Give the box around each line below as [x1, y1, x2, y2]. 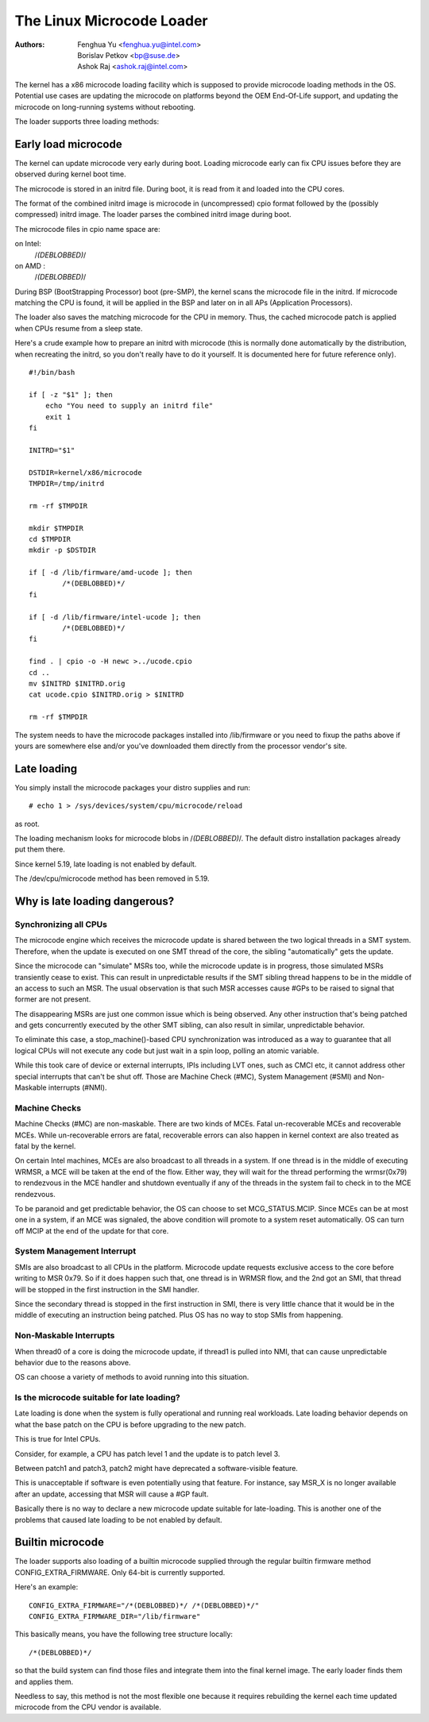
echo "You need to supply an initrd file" [44, 401, 214, 411]
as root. [14, 819, 40, 828]
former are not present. [14, 994, 91, 1004]
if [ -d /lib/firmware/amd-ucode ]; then [29, 568, 192, 577]
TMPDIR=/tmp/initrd [29, 479, 105, 488]
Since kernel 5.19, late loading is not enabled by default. [14, 859, 197, 869]
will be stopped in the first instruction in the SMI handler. [14, 1284, 200, 1294]
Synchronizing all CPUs [14, 918, 107, 929]
